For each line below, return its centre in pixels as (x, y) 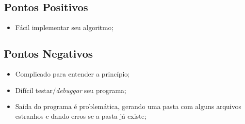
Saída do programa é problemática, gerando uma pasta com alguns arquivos (128, 106)
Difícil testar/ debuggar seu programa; (71, 90)
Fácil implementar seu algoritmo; (64, 27)
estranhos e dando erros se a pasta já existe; (81, 116)
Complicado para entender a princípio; (73, 74)
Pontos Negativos (49, 54)
